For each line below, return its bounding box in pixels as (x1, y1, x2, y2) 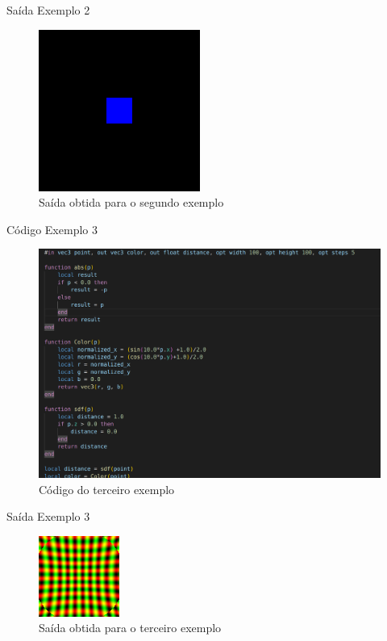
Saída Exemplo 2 (6, 2, 90, 18)
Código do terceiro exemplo (39, 480, 175, 497)
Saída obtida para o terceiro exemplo (39, 619, 222, 636)
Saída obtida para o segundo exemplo (39, 194, 224, 211)
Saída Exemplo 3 (6, 508, 90, 525)
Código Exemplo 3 (6, 220, 98, 237)
